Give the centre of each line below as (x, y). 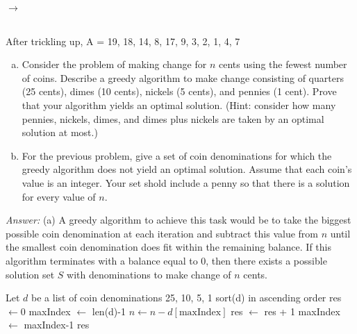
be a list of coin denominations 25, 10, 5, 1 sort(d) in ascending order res (186, 298)
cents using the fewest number (283, 64)
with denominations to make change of (149, 274)
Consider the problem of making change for (114, 64)
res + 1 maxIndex (302, 311)
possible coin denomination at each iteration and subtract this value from (162, 233)
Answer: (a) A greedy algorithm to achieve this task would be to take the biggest (178, 220)
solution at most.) (60, 132)
